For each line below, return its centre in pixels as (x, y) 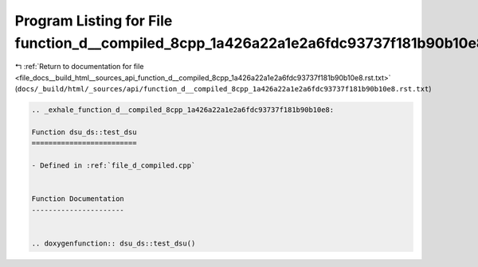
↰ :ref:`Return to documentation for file (79, 67)
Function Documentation (78, 199)
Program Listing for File (94, 21)
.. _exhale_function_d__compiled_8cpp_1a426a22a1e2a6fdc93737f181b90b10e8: (183, 110)
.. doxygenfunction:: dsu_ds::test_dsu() (114, 243)
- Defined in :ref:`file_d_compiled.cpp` (114, 166)
